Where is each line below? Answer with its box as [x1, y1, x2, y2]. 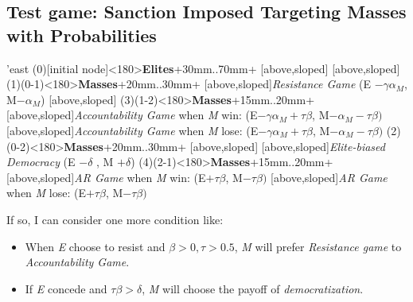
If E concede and [25, 280, 107, 296]
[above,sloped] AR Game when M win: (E [6, 168, 206, 185]
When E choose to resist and [25, 238, 166, 254]
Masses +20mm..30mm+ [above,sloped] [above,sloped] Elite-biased [64, 137, 385, 154]
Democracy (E [6, 153, 76, 170]
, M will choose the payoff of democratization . [142, 280, 364, 296]
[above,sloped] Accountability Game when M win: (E [6, 106, 258, 123]
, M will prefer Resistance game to [234, 238, 402, 254]
